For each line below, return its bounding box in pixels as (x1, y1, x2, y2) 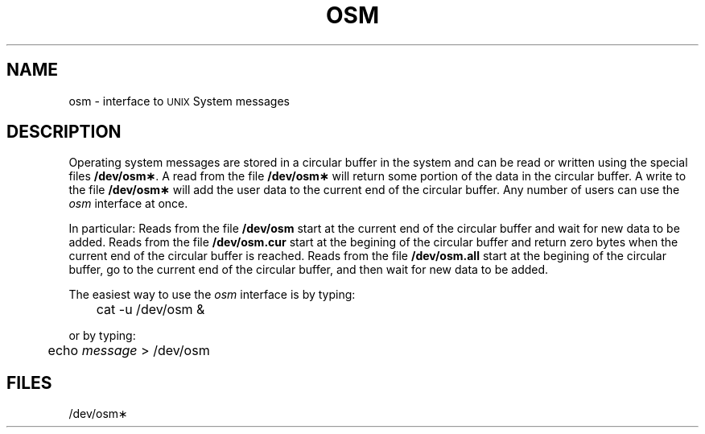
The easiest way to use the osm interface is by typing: (68, 287, 356, 302)
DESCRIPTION (6, 122, 122, 143)
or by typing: (68, 329, 136, 343)
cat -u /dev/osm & (96, 301, 205, 318)
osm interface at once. (68, 196, 188, 211)
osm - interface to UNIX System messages (68, 93, 290, 108)
